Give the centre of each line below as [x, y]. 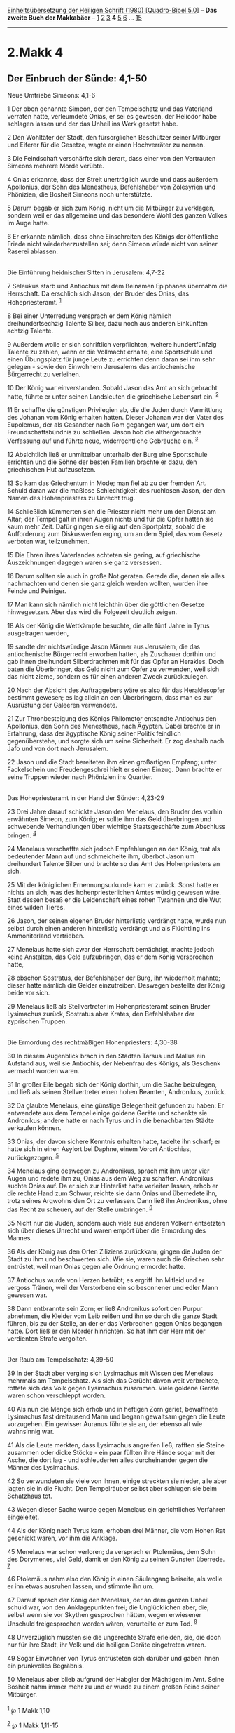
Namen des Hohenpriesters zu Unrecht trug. [71, 498]
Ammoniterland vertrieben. [46, 936]
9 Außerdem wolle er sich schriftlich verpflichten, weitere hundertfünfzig [112, 344]
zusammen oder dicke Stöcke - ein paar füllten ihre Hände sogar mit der [111, 1452]
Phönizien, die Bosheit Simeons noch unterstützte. [80, 194]
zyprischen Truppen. [37, 1021]
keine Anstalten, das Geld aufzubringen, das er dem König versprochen [110, 957]
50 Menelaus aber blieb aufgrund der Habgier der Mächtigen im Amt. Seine [116, 1679]
